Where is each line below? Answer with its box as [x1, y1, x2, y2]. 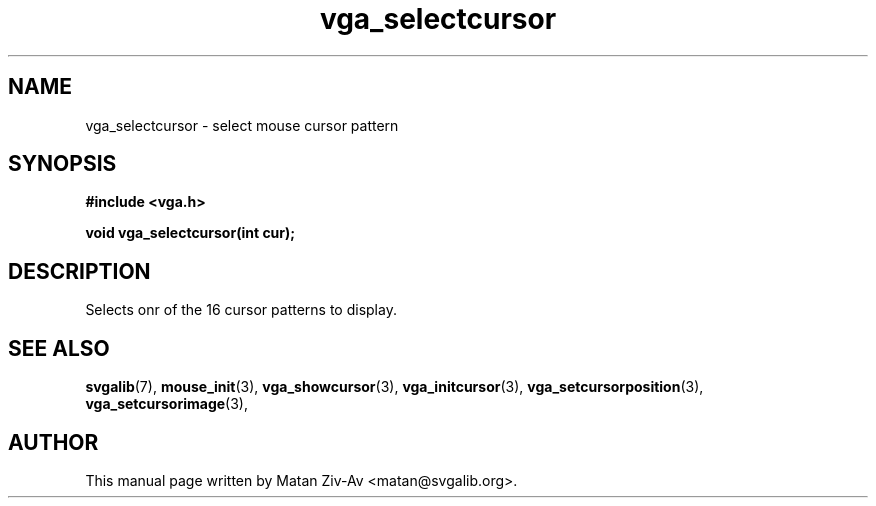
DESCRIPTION [8, 258, 151, 284]
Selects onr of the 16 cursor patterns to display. [85, 301, 397, 319]
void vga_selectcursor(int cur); [85, 224, 296, 242]
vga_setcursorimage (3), [85, 395, 248, 413]
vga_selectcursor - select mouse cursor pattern [85, 116, 399, 134]
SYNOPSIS [8, 151, 117, 177]
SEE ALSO [8, 335, 110, 361]
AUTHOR [8, 429, 99, 455]
